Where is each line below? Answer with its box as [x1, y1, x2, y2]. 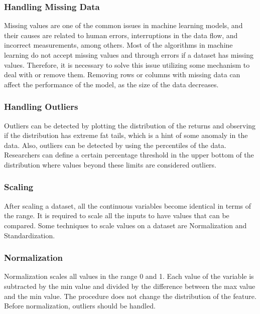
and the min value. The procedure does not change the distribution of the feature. [4, 290, 256, 301]
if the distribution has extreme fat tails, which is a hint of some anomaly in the [4, 130, 248, 140]
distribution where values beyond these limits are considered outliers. [4, 159, 216, 170]
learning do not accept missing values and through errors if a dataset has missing [4, 50, 254, 60]
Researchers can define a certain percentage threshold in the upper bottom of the [4, 149, 254, 160]
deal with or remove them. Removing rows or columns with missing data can [4, 69, 240, 80]
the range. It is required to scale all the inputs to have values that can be [4, 210, 229, 221]
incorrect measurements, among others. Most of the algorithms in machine [4, 40, 233, 50]
